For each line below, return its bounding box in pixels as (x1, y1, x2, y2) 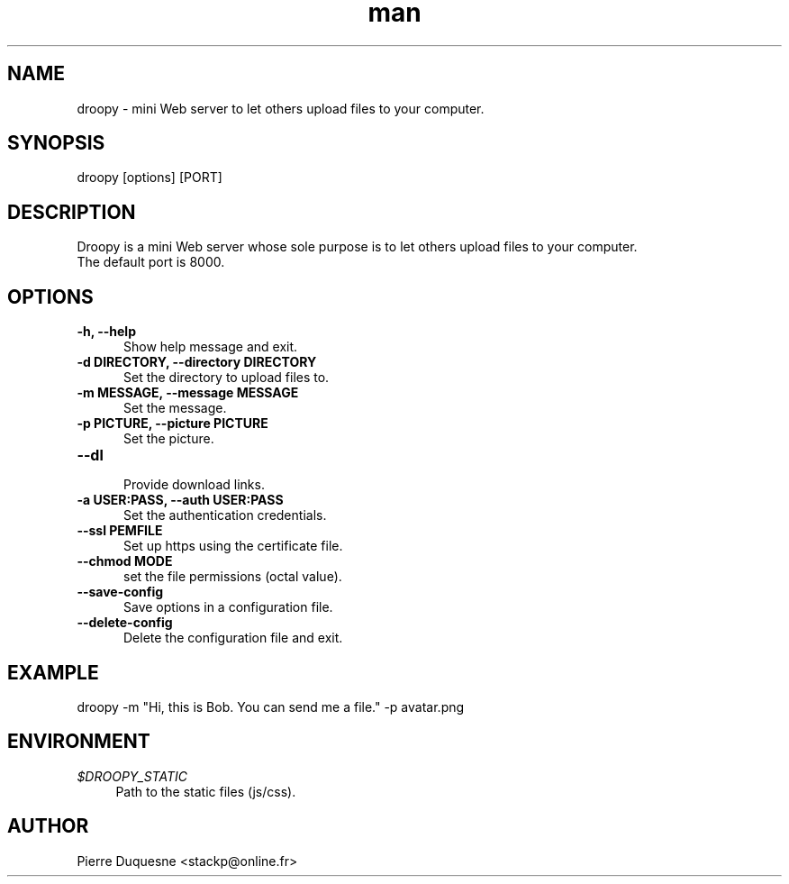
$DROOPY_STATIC (77, 768, 187, 784)
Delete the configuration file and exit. (123, 630, 343, 646)
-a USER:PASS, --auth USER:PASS (77, 492, 284, 508)
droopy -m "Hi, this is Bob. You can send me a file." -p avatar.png (77, 698, 465, 715)
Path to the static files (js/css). (115, 783, 296, 799)
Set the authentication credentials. (123, 507, 327, 524)
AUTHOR (7, 815, 89, 838)
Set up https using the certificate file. (123, 538, 343, 554)
